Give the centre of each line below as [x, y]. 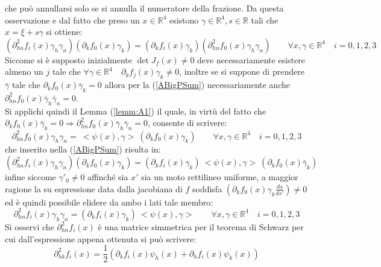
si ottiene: [64, 32]
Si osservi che [30, 226]
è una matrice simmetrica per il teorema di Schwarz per [201, 226]
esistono [184, 20]
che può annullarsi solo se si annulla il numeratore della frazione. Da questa [144, 8]
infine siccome [30, 177]
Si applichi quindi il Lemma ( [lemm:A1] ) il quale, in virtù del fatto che [136, 111]
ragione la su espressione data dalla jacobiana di [94, 188]
